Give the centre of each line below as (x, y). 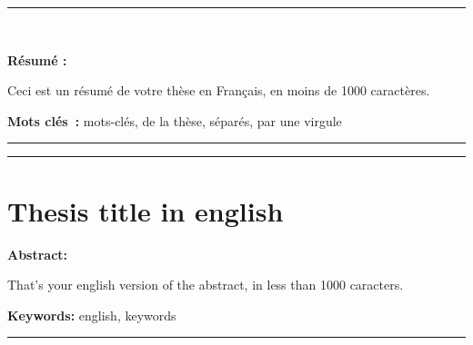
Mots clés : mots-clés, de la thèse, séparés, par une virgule (175, 120)
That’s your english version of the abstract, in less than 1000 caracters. (206, 285)
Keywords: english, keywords (92, 315)
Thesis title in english (146, 210)
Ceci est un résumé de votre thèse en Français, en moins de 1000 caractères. (219, 90)
